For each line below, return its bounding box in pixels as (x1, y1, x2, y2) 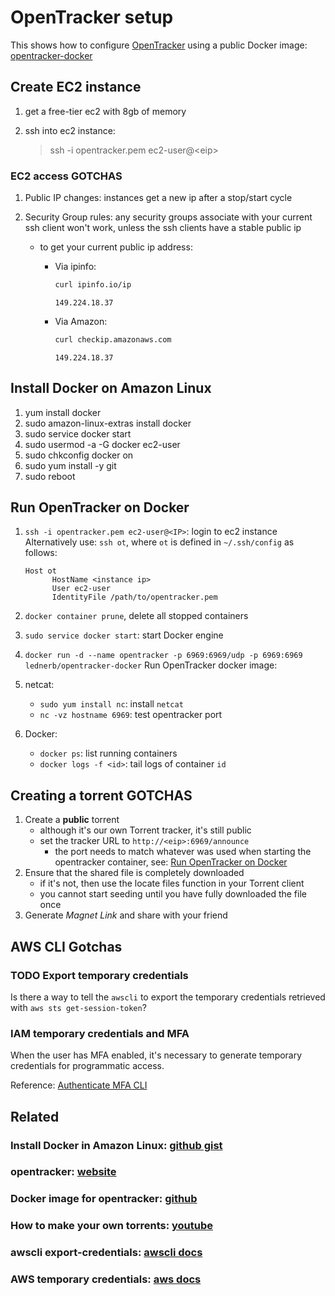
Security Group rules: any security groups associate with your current (24, 211, 313, 223)
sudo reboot (24, 470, 76, 482)
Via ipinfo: (54, 261, 97, 273)
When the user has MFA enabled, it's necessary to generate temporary (10, 1049, 303, 1061)
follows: (24, 547, 58, 559)
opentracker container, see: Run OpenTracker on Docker (54, 856, 288, 868)
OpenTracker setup (10, 6, 174, 29)
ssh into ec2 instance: (24, 124, 116, 136)
